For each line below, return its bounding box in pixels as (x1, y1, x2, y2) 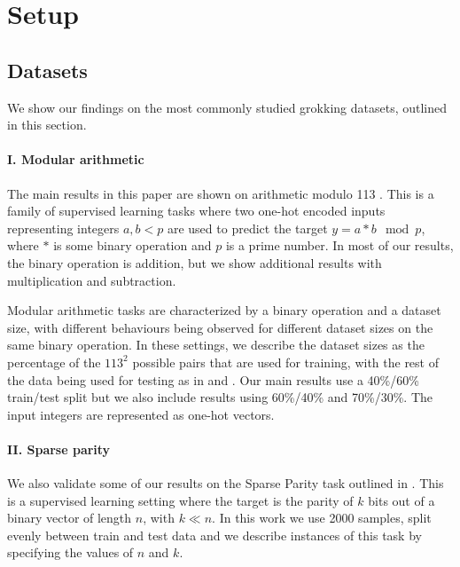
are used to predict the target (167, 218, 328, 237)
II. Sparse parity (7, 439, 111, 458)
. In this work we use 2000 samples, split (212, 508, 432, 527)
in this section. (7, 115, 87, 134)
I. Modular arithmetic (7, 150, 144, 169)
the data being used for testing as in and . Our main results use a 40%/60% (7, 370, 419, 389)
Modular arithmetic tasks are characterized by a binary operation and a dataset (7, 301, 441, 319)
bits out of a (368, 491, 435, 509)
